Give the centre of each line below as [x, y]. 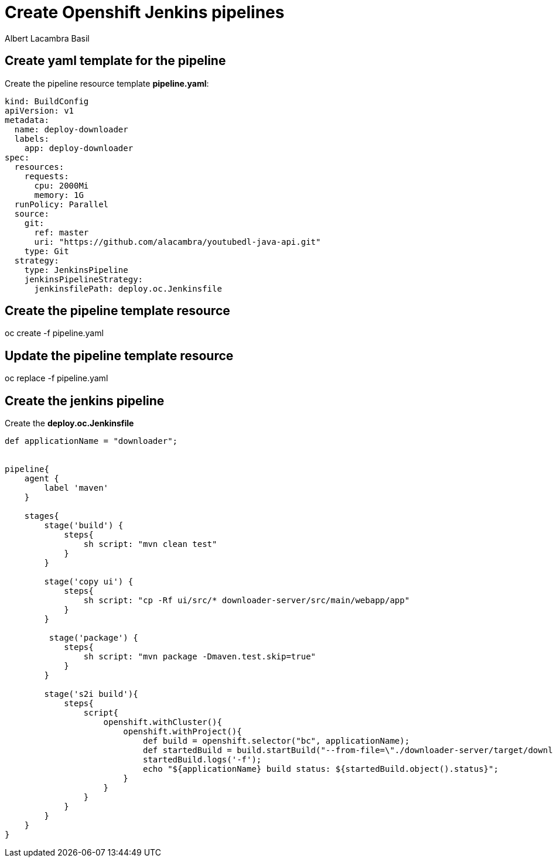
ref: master [62, 232]
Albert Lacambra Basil [47, 38]
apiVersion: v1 [40, 110]
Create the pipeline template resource [117, 311]
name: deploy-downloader [71, 129]
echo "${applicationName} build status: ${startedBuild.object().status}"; [321, 769]
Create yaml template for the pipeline [115, 61]
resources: [39, 167]
